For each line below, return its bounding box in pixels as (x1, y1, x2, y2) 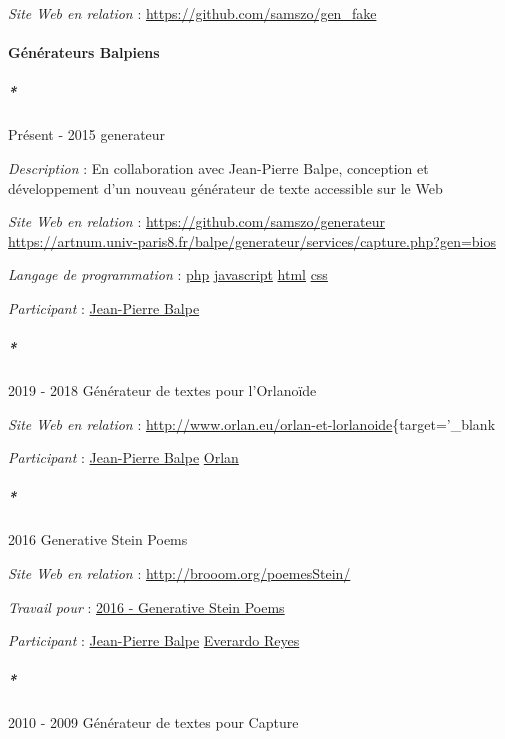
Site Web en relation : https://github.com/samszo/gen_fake (8, 3, 377, 23)
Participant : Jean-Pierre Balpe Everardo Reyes (8, 630, 300, 651)
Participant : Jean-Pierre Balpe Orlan (8, 447, 239, 468)
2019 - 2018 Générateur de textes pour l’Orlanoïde (8, 380, 317, 401)
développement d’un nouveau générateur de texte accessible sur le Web (8, 177, 443, 198)
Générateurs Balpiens (8, 42, 160, 63)
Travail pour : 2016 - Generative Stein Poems (8, 596, 285, 617)
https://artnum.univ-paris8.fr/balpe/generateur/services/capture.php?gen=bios (8, 230, 497, 251)
